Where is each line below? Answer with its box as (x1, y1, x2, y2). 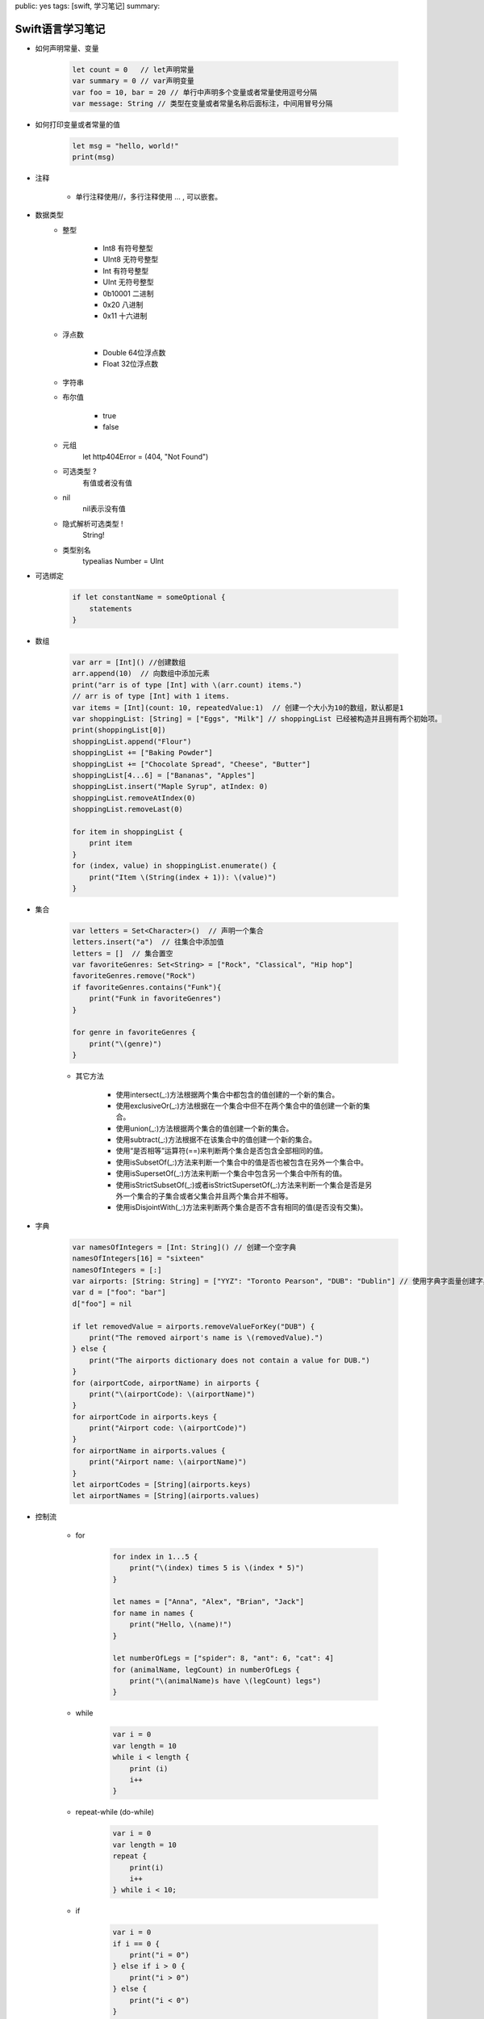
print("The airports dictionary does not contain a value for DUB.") (89, 1355, 370, 1365)
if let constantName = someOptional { (72, 593, 226, 602)
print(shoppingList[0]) (72, 725, 167, 735)
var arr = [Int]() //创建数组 (72, 658, 186, 667)
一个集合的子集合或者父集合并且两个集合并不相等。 (122, 1191, 293, 1201)
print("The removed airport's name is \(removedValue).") (89, 1333, 323, 1342)
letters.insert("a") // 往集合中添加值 (72, 938, 224, 947)
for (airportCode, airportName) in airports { (72, 1378, 260, 1387)
